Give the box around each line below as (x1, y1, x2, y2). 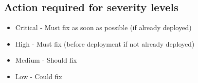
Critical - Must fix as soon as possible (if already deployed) (15, 22, 192, 33)
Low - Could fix (15, 71, 62, 81)
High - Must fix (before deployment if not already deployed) (15, 38, 195, 49)
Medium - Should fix (15, 55, 77, 65)
